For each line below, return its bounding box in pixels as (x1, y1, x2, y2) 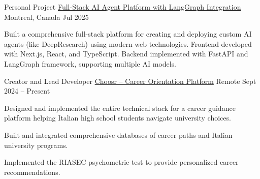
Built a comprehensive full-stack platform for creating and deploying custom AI (4, 28, 252, 39)
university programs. (4, 139, 68, 150)
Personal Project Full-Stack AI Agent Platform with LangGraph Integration (4, 2, 241, 12)
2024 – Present (4, 85, 50, 96)
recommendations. (4, 166, 60, 177)
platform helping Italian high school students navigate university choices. (4, 112, 231, 123)
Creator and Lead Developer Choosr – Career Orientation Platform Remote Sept (4, 75, 256, 86)
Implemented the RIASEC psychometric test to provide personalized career (4, 157, 239, 167)
